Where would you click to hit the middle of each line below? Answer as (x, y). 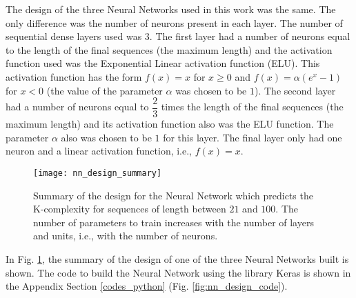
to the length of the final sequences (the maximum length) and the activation (169, 49)
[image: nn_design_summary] (98, 173)
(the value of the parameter (105, 90)
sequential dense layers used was (74, 36)
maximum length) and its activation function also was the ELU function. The (170, 124)
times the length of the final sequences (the (252, 107)
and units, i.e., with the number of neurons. (126, 236)
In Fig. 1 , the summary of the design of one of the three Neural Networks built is (177, 259)
